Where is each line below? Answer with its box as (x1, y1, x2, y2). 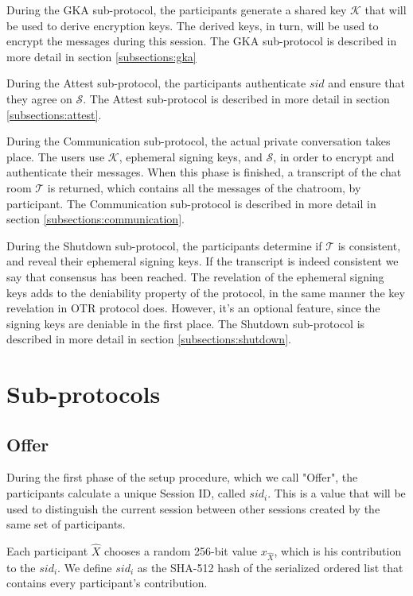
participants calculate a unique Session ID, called (6, 485, 246, 501)
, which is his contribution (274, 543, 402, 559)
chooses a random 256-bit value (104, 543, 257, 559)
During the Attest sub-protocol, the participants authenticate (6, 75, 306, 91)
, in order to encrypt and (273, 148, 395, 164)
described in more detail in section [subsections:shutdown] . (6, 331, 291, 347)
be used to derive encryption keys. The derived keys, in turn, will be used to (6, 17, 379, 33)
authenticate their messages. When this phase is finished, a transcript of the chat (6, 164, 402, 180)
